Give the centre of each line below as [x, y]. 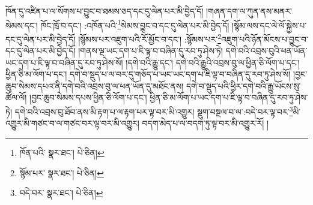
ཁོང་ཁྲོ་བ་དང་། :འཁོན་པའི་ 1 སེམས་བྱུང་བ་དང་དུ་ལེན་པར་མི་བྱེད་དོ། [135, 24]
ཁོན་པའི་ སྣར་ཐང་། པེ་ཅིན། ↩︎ [62, 152]
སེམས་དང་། [22, 25]
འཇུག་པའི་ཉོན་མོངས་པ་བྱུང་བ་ [265, 39]
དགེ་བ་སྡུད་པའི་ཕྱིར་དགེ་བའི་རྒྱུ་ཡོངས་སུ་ [243, 85]
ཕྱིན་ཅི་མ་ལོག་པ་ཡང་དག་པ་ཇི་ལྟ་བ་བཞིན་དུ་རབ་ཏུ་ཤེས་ [229, 97]
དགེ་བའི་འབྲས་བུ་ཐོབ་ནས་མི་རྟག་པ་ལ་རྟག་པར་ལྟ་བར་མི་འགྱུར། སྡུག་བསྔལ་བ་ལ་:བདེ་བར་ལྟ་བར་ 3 [154, 111]
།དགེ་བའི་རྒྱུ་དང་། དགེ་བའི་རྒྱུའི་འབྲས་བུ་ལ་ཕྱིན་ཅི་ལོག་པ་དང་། [213, 62]
